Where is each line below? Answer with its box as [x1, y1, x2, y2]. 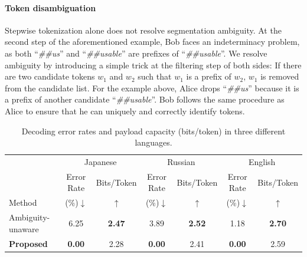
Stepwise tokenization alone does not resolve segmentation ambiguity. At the [5, 24, 282, 36]
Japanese [84, 155, 117, 167]
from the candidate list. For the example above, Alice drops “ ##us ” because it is [5, 81, 299, 94]
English [248, 155, 276, 167]
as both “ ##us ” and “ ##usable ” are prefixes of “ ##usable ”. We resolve [5, 47, 267, 59]
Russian [167, 155, 195, 167]
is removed [260, 70, 299, 83]
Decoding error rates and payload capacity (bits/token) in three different [21, 124, 286, 137]
